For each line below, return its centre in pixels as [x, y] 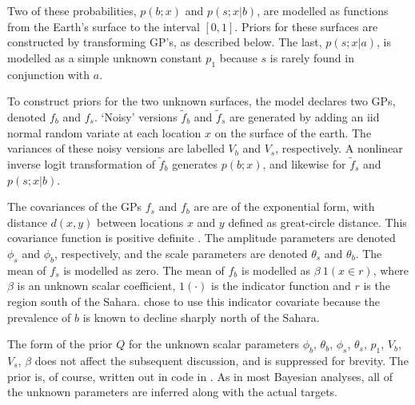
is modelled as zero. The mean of [144, 270]
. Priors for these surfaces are [306, 26]
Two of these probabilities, [72, 10]
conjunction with [49, 74]
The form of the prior [60, 344]
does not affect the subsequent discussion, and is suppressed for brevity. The [221, 360]
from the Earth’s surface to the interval [104, 26]
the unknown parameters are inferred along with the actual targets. [173, 392]
